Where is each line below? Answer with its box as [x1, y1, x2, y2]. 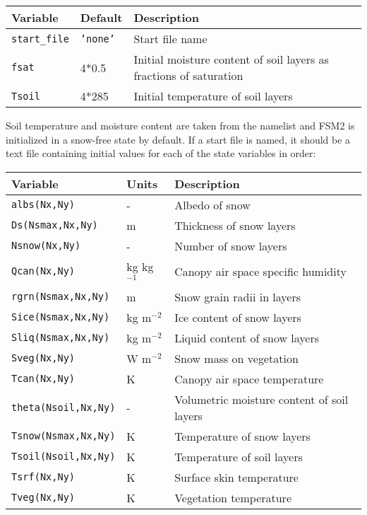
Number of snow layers [174, 237, 287, 254]
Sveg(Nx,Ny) [11, 352, 76, 364]
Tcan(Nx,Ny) [11, 373, 76, 385]
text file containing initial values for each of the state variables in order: [6, 146, 316, 161]
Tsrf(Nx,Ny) [11, 471, 76, 483]
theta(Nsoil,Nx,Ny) [11, 401, 116, 413]
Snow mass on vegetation [174, 349, 299, 366]
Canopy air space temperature [174, 370, 324, 387]
